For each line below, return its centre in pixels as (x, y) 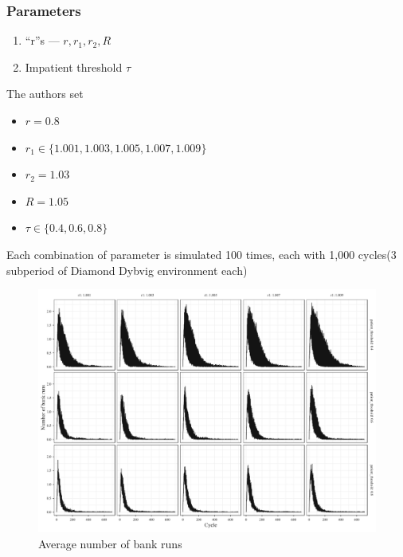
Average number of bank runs (110, 543)
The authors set (45, 94)
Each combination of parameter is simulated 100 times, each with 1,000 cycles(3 (201, 254)
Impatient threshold (74, 67)
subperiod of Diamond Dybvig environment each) (127, 270)
